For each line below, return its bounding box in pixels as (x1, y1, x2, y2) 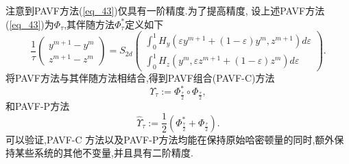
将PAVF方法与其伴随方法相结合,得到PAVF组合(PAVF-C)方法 (5, 70, 275, 84)
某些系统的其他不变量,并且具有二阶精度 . (14, 145, 193, 160)
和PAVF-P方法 (5, 98, 70, 113)
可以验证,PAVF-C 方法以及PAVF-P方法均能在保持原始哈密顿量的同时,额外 (5, 132, 335, 146)
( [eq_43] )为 (5, 16, 54, 31)
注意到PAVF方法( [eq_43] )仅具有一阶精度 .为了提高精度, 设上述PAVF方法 (5, 3, 325, 17)
